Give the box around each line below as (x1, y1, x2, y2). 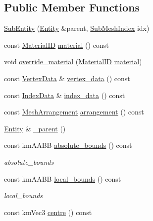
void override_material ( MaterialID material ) (4, 56, 142, 67)
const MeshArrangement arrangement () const (4, 107, 144, 117)
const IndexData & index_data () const (4, 90, 125, 100)
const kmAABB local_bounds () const (4, 173, 121, 184)
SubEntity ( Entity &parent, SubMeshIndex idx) (4, 23, 150, 33)
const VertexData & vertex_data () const (4, 73, 130, 83)
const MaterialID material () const (4, 39, 109, 50)
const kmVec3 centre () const (4, 207, 92, 217)
